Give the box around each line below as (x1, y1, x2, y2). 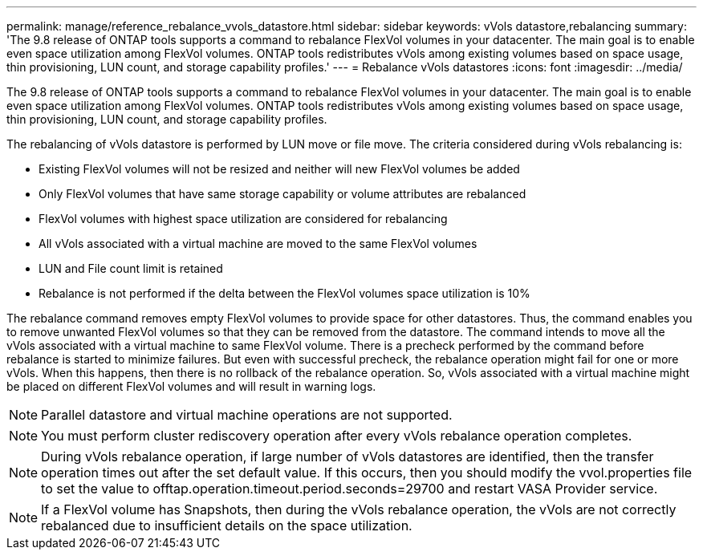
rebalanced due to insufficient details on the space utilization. (41, 517, 412, 534)
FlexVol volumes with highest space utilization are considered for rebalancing (39, 212, 448, 225)
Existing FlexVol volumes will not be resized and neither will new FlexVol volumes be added (39, 162, 520, 176)
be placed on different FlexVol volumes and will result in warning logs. (6, 379, 376, 393)
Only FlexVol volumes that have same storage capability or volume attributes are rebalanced (39, 187, 526, 201)
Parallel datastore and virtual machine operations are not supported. (41, 407, 453, 423)
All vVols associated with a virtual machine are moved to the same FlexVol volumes (39, 237, 477, 250)
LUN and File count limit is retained (39, 262, 223, 275)
